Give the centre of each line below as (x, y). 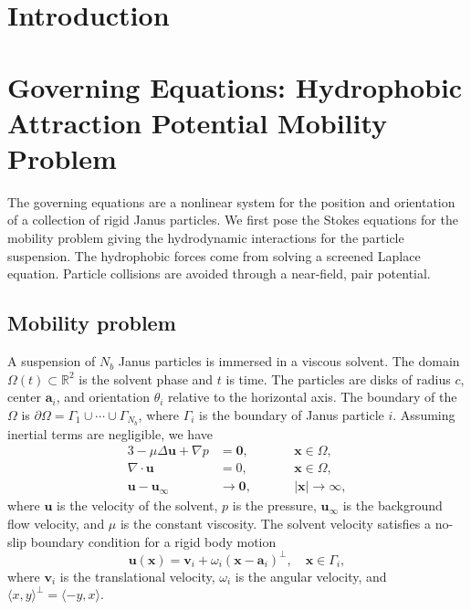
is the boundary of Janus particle (292, 414)
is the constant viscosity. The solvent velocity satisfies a (276, 523)
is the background (392, 505)
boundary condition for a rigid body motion (153, 541)
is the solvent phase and (146, 379)
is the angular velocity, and (311, 576)
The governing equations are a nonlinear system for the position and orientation (231, 201)
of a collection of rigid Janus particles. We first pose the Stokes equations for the (233, 220)
